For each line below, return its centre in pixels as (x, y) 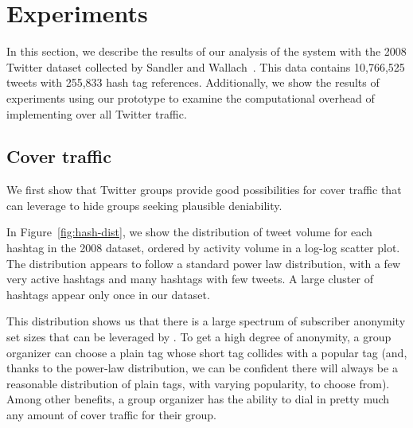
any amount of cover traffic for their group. (111, 415)
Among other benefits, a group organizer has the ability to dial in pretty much (198, 399)
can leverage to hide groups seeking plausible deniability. (144, 205)
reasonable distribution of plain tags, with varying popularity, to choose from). (198, 383)
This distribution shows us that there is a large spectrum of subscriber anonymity (206, 321)
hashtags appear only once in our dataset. (108, 294)
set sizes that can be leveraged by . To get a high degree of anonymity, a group (199, 337)
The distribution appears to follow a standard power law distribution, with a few (204, 263)
